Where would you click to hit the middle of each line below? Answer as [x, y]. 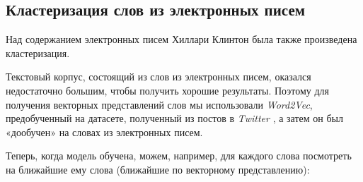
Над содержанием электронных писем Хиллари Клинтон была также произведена [181, 39]
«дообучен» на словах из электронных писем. [104, 132]
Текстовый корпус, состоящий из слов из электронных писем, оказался [159, 77]
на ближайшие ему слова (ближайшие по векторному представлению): [158, 169]
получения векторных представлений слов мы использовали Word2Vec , [159, 104]
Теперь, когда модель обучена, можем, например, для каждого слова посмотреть [179, 156]
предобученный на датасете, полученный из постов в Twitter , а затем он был [174, 118]
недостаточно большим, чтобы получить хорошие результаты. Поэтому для [167, 90]
